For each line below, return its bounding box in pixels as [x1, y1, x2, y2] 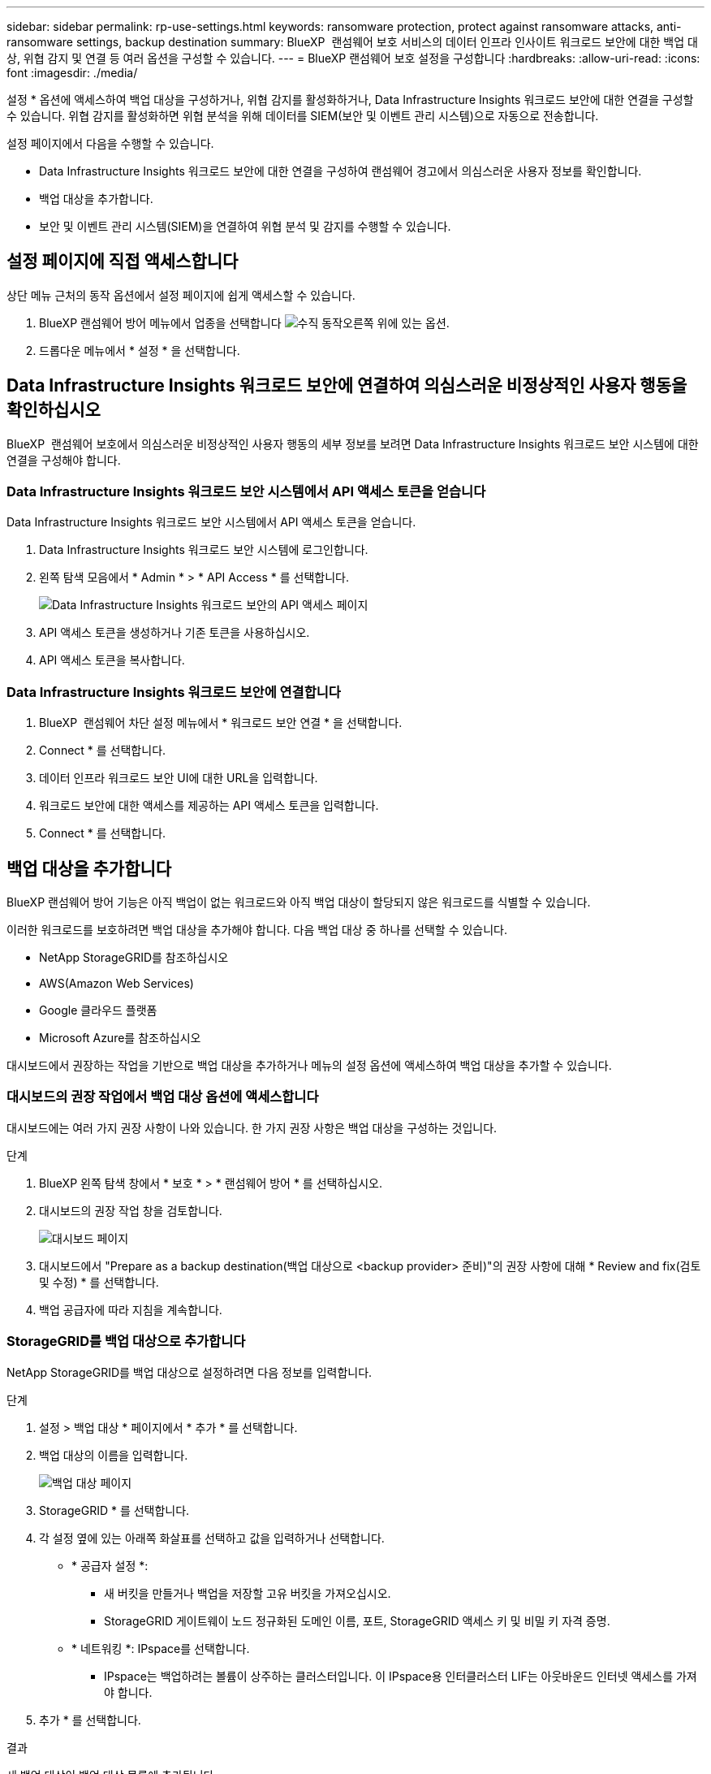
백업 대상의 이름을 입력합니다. [39, 1447, 188, 1462]
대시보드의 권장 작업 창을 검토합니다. [39, 1203, 222, 1218]
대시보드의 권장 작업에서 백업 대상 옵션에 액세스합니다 [6, 1088, 319, 1106]
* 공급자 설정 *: [71, 1558, 149, 1573]
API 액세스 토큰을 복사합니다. [39, 653, 185, 668]
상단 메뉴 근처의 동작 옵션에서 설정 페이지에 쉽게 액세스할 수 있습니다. [6, 288, 355, 302]
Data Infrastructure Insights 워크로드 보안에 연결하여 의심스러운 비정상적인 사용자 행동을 [6, 375, 687, 396]
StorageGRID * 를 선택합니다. [39, 1503, 190, 1517]
